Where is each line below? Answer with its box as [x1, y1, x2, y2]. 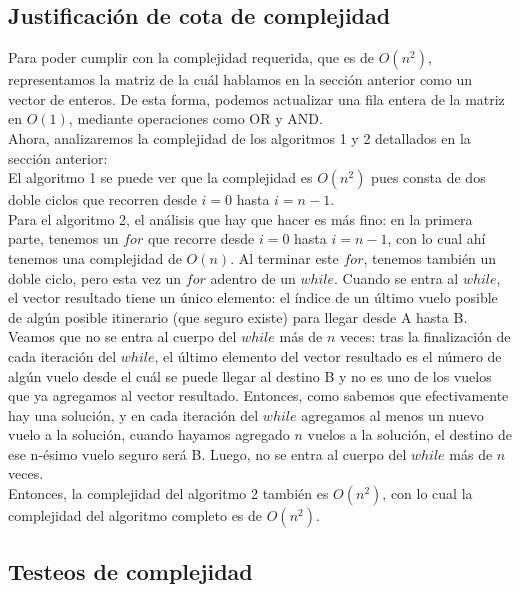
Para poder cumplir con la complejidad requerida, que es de [8, 47, 375, 68]
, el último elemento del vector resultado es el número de [154, 345, 502, 366]
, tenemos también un [363, 247, 497, 268]
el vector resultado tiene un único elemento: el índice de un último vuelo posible [8, 287, 498, 308]
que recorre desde [147, 228, 255, 249]
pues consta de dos [371, 167, 486, 188]
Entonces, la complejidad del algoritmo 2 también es [8, 483, 329, 504]
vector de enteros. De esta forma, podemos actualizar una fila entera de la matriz [8, 88, 505, 109]
